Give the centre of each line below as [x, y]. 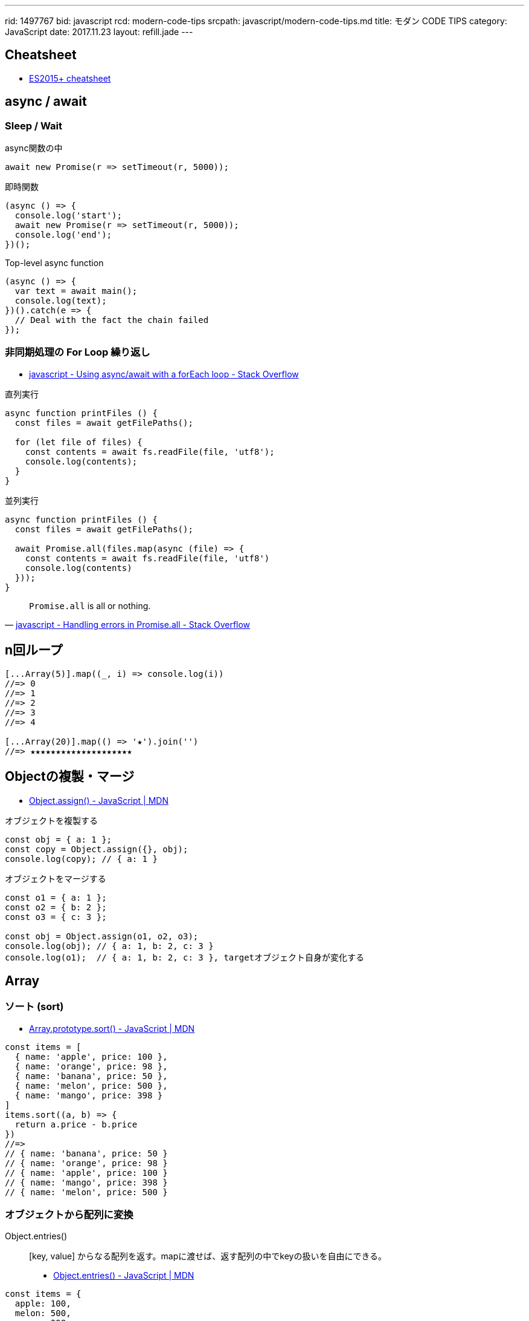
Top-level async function [54, 263]
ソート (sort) [34, 1007]
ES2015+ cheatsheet [70, 78]
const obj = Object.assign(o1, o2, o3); [102, 936]
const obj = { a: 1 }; [59, 839]
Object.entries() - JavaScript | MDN [124, 1276]
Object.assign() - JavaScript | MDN [99, 800]
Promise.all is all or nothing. [90, 605]
